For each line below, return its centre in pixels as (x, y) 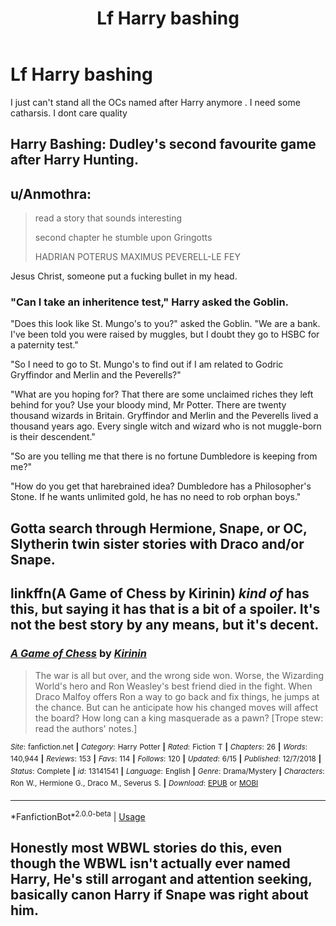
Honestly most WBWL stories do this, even (146, 848)
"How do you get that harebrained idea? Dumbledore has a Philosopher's (161, 486)
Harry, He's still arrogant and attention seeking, (161, 879)
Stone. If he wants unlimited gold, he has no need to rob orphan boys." (156, 497)
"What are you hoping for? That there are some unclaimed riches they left (162, 394)
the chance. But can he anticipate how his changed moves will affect (176, 707)
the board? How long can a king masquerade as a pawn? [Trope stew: (179, 718)
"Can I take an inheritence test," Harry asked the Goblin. (150, 302)
